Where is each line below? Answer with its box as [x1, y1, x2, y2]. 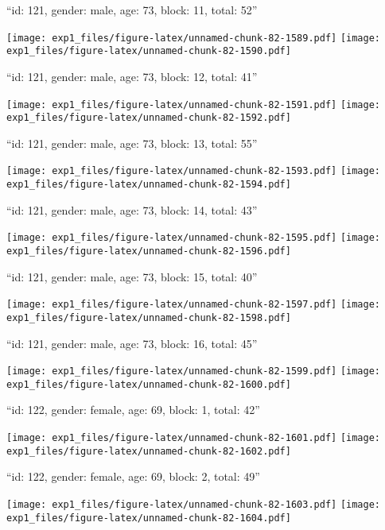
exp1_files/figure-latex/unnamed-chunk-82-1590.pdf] [6, 45, 291, 57]
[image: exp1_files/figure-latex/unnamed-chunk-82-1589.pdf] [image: [6, 32, 381, 44]
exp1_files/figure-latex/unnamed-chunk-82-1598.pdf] [6, 311, 291, 323]
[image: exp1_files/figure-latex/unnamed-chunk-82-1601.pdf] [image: [6, 432, 381, 444]
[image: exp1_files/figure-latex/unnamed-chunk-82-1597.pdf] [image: [6, 299, 381, 311]
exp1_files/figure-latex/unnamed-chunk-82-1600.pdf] [6, 378, 291, 390]
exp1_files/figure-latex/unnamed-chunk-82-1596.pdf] [6, 245, 291, 257]
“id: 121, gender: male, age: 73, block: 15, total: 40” [6, 268, 258, 284]
